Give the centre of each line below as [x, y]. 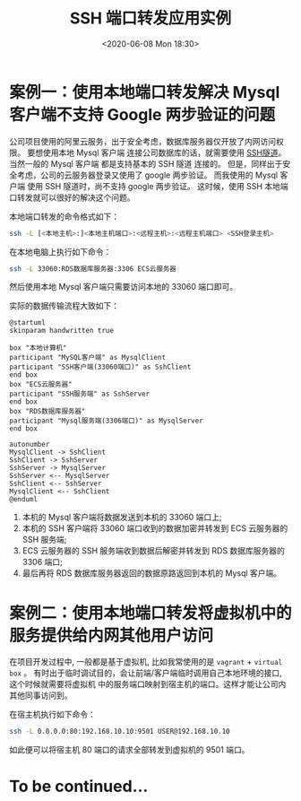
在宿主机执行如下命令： [52, 715]
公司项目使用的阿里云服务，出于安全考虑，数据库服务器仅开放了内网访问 [142, 141]
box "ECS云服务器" [41, 385]
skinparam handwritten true [62, 331]
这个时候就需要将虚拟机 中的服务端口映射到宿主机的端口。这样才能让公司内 [148, 684]
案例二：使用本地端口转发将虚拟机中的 [151, 613]
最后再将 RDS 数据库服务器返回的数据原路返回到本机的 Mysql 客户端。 [152, 573]
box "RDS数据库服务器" [47, 412]
